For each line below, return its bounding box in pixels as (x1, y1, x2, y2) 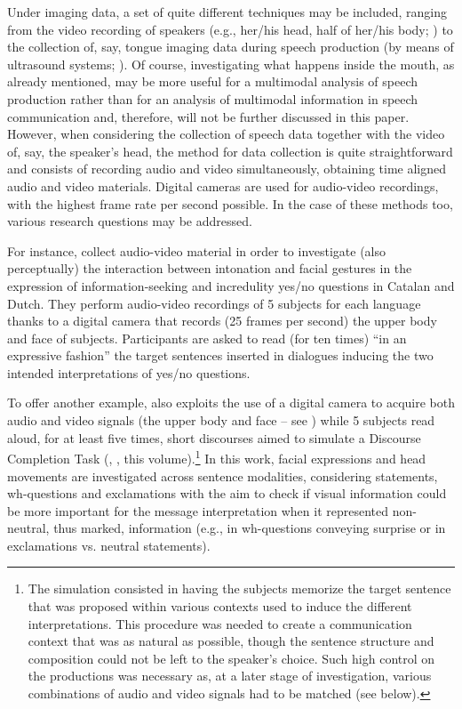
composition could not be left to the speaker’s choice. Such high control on (28, 649, 435, 667)
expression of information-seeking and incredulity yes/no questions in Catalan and (7, 276, 455, 294)
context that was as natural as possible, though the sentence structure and (28, 632, 434, 650)
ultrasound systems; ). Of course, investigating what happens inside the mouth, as (7, 54, 455, 73)
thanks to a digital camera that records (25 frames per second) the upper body (7, 311, 437, 330)
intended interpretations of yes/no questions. (7, 363, 251, 382)
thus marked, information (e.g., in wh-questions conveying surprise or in (53, 519, 446, 537)
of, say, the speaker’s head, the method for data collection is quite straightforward (7, 141, 453, 160)
